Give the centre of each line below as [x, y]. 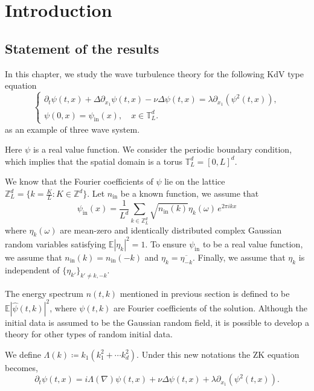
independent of [32, 269]
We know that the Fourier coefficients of [79, 181]
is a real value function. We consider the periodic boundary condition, [162, 149]
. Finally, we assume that [239, 257]
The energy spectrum [44, 293]
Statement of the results [82, 48]
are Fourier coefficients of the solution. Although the [211, 307]
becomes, [21, 367]
